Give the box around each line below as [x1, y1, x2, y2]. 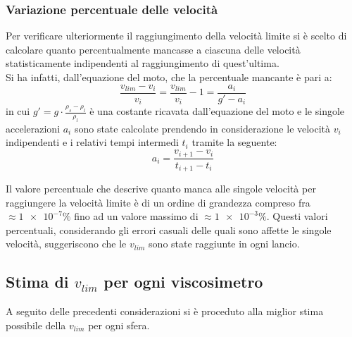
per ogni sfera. [88, 317, 150, 332]
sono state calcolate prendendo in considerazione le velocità [74, 121, 331, 135]
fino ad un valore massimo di [74, 209, 199, 223]
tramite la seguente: [191, 135, 277, 149]
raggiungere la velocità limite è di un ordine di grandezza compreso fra [6, 195, 310, 209]
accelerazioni [6, 121, 61, 135]
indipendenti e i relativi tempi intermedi [6, 135, 179, 149]
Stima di [6, 271, 69, 293]
